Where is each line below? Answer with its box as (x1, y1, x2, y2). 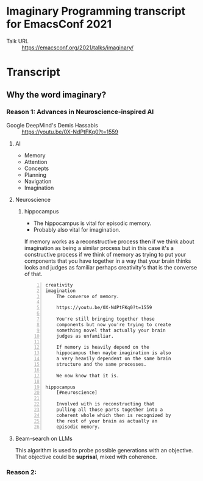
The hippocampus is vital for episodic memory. (33, 219, 152, 227)
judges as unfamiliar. (56, 333, 114, 339)
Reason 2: (6, 468, 37, 477)
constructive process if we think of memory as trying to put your (24, 251, 187, 258)
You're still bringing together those (56, 316, 155, 322)
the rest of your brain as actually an (56, 418, 158, 424)
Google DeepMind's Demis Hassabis (6, 121, 99, 129)
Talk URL (6, 37, 29, 45)
